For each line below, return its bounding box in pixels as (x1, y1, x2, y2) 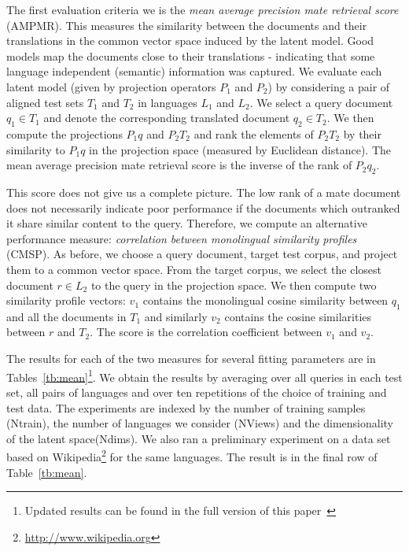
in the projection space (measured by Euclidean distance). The (89, 141, 392, 157)
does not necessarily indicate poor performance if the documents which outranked (6, 199, 400, 216)
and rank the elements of (193, 125, 314, 142)
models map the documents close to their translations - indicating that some (6, 47, 375, 64)
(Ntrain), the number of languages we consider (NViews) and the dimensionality (6, 415, 393, 431)
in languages (138, 94, 197, 110)
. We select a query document (249, 94, 393, 110)
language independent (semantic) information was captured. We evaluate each (6, 63, 382, 80)
